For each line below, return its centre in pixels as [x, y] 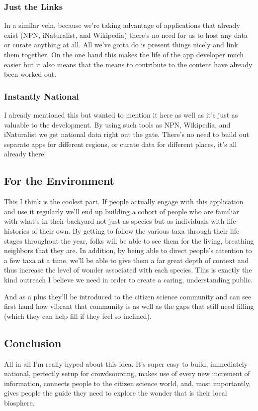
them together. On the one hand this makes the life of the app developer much [124, 54]
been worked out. [30, 74]
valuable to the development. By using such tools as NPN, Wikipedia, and [117, 124]
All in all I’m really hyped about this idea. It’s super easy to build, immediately [126, 363]
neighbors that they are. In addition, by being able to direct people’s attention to [128, 250]
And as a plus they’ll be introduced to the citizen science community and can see [128, 296]
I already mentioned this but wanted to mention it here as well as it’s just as [121, 115]
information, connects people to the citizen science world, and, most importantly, [128, 383]
